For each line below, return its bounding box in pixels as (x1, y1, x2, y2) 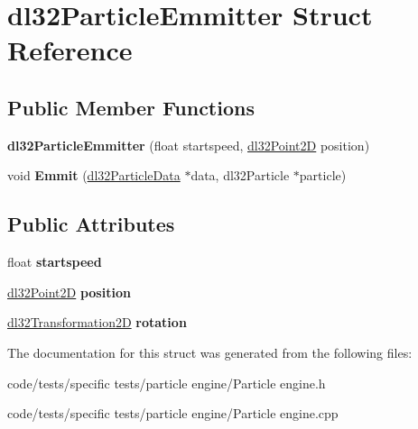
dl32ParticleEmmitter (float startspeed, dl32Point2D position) (7, 135, 370, 154)
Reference (7, 32, 133, 68)
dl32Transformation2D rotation (7, 313, 187, 332)
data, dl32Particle (190, 166, 290, 185)
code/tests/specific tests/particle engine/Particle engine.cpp (7, 404, 339, 423)
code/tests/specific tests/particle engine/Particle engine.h (7, 373, 326, 392)
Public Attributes (7, 210, 175, 238)
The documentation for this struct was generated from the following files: (7, 342, 413, 361)
